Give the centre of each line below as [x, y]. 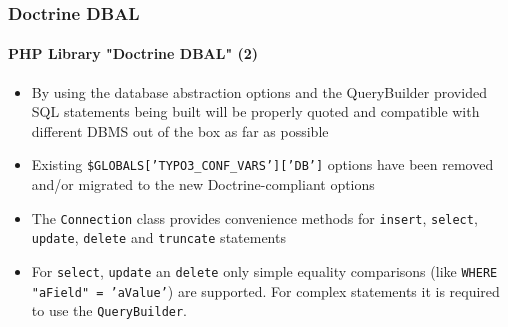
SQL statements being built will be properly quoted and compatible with [255, 111]
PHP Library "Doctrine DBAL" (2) [133, 53]
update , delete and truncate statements [158, 237]
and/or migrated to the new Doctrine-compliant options [203, 184]
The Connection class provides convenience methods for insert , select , [254, 217]
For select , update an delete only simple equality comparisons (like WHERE [264, 270]
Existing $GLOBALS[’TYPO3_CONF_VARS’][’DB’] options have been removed [262, 164]
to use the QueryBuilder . [109, 310]
